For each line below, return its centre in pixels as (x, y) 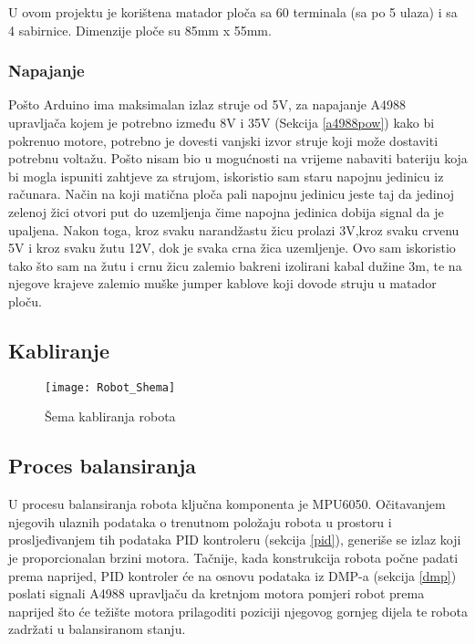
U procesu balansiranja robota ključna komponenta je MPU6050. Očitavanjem (227, 504)
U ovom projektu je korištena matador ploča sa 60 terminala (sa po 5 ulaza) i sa (233, 12)
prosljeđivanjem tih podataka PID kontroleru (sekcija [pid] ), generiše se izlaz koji (235, 540)
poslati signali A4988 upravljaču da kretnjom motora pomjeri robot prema (217, 593)
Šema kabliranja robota (110, 416)
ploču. (25, 301)
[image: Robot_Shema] (110, 387)
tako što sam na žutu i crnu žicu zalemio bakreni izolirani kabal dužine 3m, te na (235, 265)
